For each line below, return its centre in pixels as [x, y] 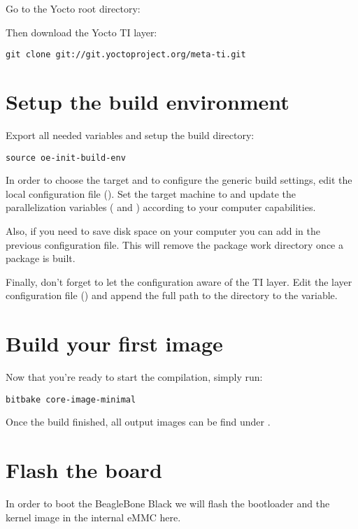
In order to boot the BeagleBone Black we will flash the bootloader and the [168, 503]
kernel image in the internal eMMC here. [93, 517]
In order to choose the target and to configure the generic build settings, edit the [179, 180]
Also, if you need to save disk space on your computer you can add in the [163, 231]
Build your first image [114, 343]
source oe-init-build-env [66, 158]
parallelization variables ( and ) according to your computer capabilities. [161, 207]
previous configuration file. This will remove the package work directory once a [174, 244]
